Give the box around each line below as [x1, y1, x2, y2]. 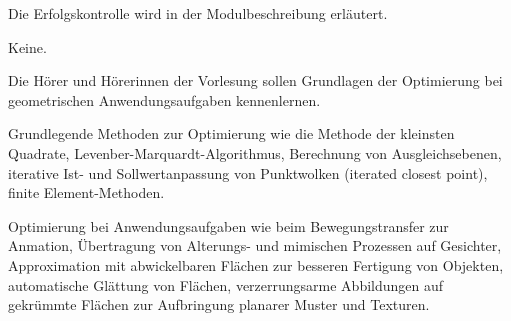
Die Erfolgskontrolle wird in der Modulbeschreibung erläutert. [8, 3, 388, 23]
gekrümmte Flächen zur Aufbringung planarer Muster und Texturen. [8, 294, 430, 315]
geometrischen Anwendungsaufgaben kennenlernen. [8, 89, 321, 110]
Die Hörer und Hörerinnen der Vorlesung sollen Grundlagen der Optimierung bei [8, 70, 503, 91]
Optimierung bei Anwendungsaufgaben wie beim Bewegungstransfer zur [8, 215, 449, 236]
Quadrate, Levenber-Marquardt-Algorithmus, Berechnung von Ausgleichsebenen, [8, 142, 502, 163]
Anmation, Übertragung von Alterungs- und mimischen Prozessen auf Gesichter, [8, 235, 502, 256]
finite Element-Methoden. [8, 182, 165, 203]
